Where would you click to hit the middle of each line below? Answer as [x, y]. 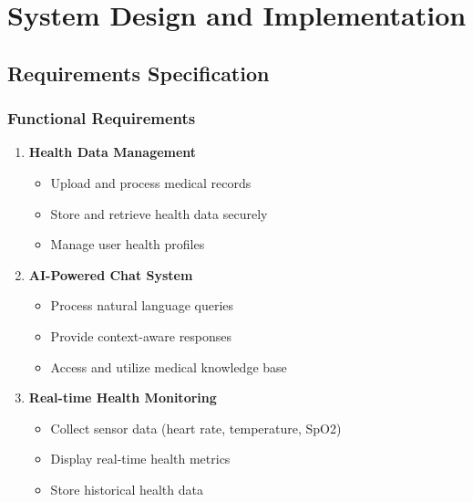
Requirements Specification [139, 73]
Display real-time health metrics [140, 459]
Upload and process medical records [151, 182]
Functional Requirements [102, 118]
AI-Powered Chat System [111, 274]
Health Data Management [113, 152]
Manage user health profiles [128, 244]
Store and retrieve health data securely [159, 213]
